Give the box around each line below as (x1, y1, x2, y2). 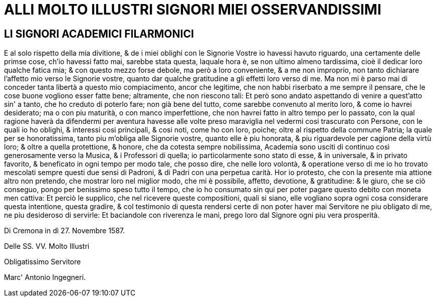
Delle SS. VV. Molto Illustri (4, 242, 90, 251)
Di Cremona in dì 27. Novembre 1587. (4, 226, 125, 235)
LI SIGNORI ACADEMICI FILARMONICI (4, 27, 194, 40)
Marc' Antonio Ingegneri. (4, 273, 86, 282)
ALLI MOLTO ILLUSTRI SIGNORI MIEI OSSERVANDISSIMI (4, 1, 381, 18)
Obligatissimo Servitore (4, 257, 81, 266)
